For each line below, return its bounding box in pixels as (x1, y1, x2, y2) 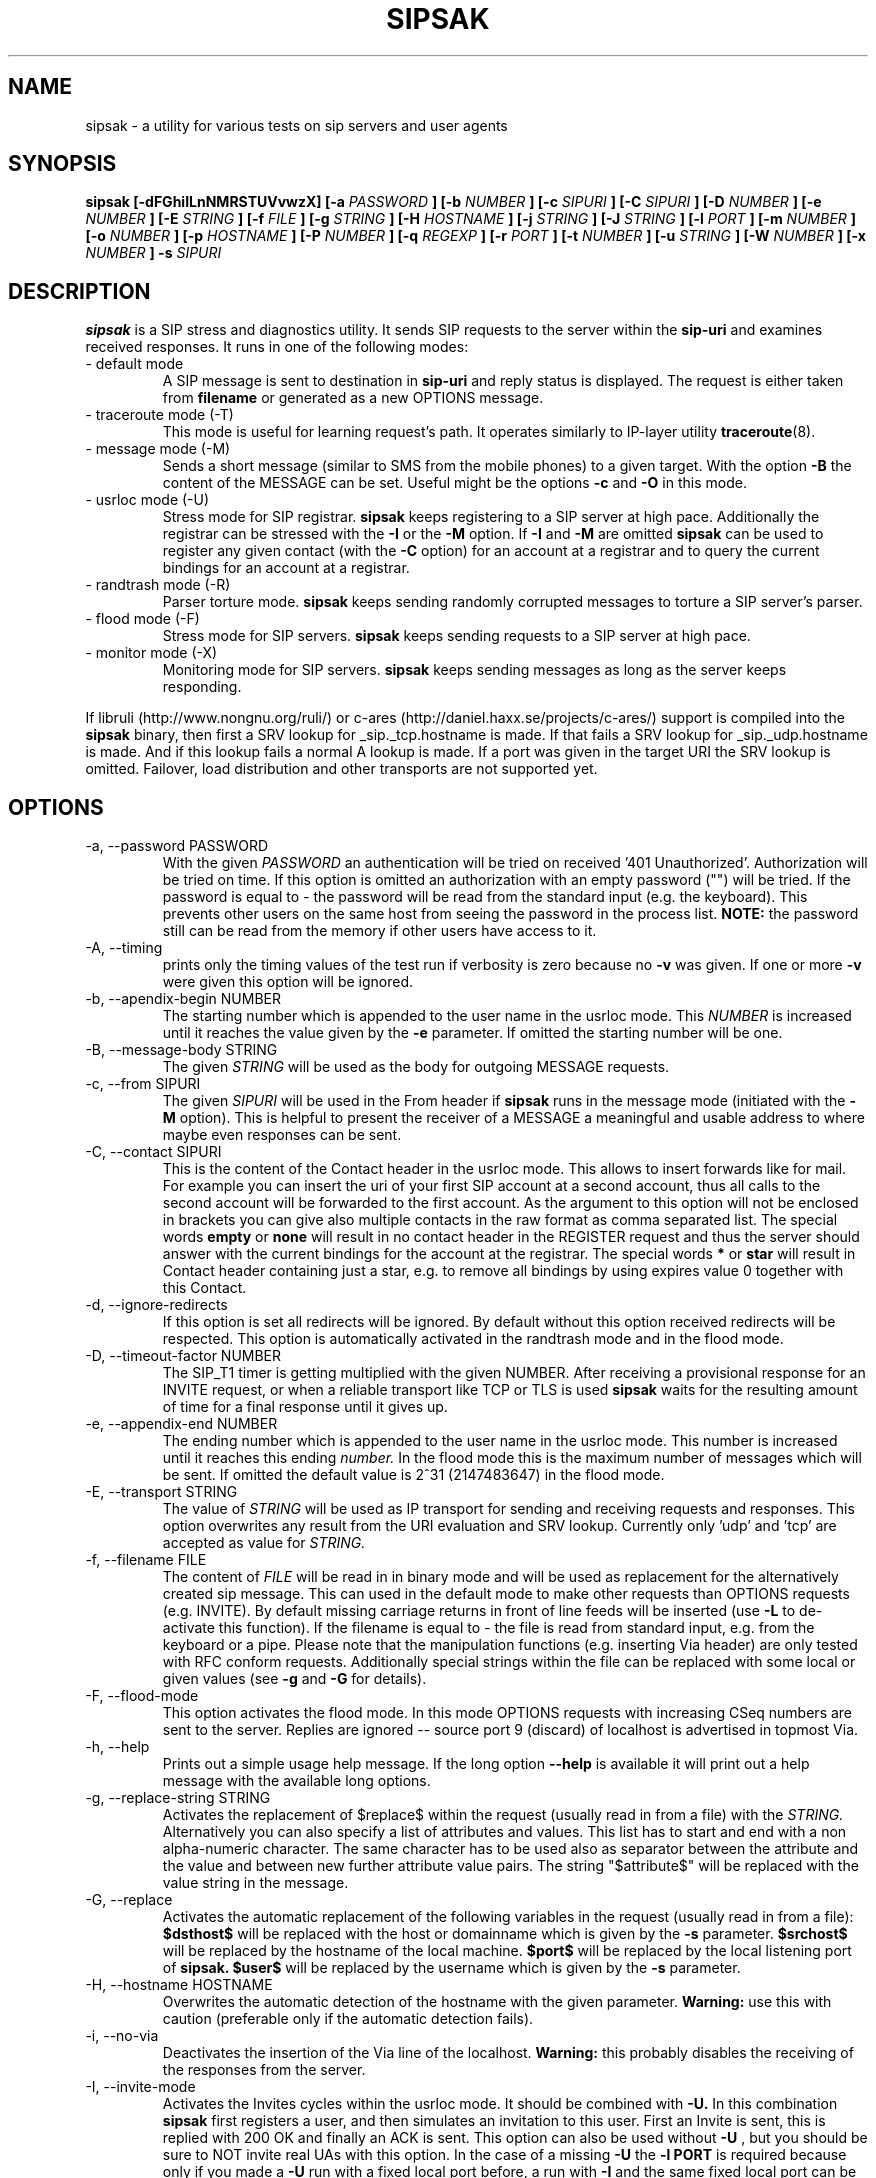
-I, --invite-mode (85, 2078, 196, 2096)
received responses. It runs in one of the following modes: (85, 338, 469, 356)
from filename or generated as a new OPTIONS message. (162, 389, 544, 407)
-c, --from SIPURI (85, 1075, 201, 1093)
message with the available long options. (162, 1772, 431, 1790)
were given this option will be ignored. (162, 973, 414, 991)
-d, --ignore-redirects (85, 1296, 228, 1314)
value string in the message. (162, 1874, 349, 1892)
